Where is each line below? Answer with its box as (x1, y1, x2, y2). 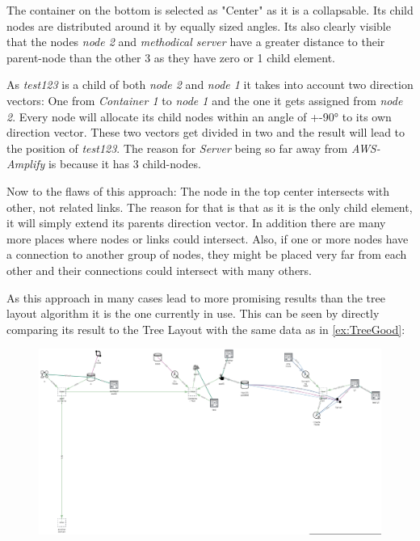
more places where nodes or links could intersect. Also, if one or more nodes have (6, 230, 409, 247)
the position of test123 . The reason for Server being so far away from (6, 139, 348, 156)
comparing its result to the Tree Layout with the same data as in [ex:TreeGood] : (6, 320, 405, 337)
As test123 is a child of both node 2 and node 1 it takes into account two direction (6, 76, 414, 93)
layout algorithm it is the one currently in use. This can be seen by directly (6, 305, 380, 322)
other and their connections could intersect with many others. (6, 261, 312, 278)
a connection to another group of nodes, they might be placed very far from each (6, 246, 407, 263)
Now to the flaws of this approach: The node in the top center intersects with (6, 182, 390, 199)
